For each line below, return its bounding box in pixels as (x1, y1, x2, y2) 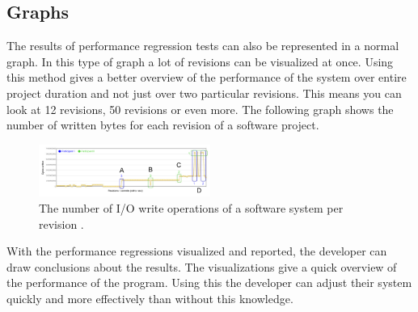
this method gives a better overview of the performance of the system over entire (6, 69, 407, 86)
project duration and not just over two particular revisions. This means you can (6, 84, 402, 101)
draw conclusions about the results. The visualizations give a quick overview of (6, 258, 397, 275)
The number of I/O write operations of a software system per (39, 199, 344, 216)
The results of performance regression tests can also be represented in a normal (6, 37, 399, 54)
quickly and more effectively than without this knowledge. (6, 289, 293, 306)
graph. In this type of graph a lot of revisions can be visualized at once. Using (6, 53, 394, 70)
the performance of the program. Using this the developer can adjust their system (6, 274, 412, 291)
